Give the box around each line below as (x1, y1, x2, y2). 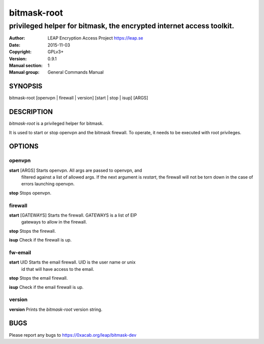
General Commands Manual (47, 69, 104, 75)
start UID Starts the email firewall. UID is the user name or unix (9, 259, 136, 265)
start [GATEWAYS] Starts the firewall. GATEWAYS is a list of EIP (9, 212, 137, 218)
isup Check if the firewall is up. (9, 237, 72, 243)
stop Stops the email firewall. (9, 275, 68, 281)
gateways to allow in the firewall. (21, 219, 88, 225)
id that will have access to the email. (21, 266, 94, 272)
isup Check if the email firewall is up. (9, 284, 84, 290)
